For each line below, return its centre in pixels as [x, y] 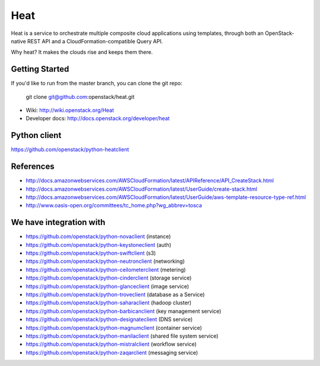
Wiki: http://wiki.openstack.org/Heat [70, 110]
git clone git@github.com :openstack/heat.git [80, 97]
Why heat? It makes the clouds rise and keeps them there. [82, 52]
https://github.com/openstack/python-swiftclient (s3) [91, 253]
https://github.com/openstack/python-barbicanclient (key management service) [124, 311]
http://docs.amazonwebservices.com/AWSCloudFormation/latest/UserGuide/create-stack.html [142, 189]
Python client [36, 135]
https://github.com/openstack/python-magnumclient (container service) [114, 328]
